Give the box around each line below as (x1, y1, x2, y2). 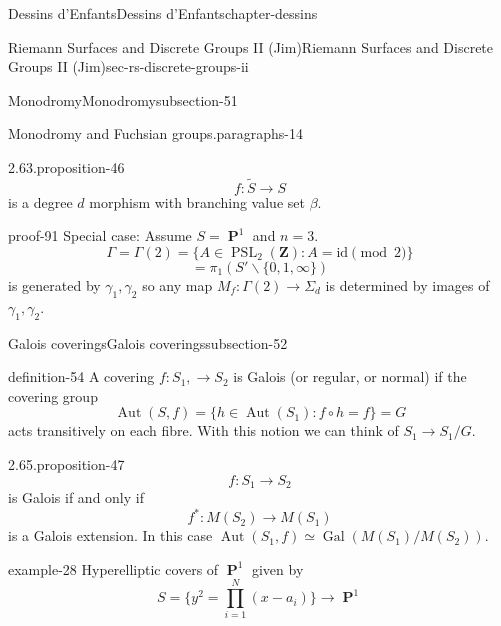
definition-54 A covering (8, 366, 155, 387)
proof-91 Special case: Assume (8, 225, 192, 246)
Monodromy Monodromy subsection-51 (8, 89, 238, 110)
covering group (8, 385, 98, 406)
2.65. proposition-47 (8, 453, 125, 474)
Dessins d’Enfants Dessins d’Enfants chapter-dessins (8, 3, 318, 23)
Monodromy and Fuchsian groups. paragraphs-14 (8, 123, 304, 144)
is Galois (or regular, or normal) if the (233, 366, 467, 387)
